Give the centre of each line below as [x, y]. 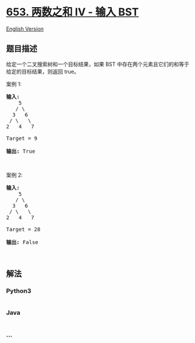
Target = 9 [22, 138]
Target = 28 [23, 229]
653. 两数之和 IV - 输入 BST [72, 12]
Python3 [19, 291]
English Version [25, 29]
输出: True [21, 151]
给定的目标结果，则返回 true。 [43, 71]
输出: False [22, 242]
